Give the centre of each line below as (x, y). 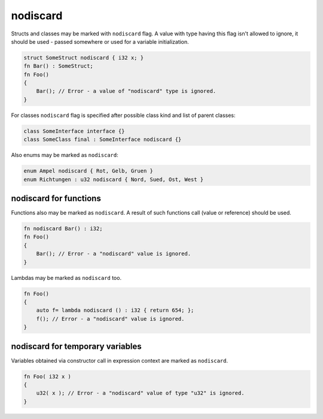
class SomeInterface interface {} (74, 131)
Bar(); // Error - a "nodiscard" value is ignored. (114, 254)
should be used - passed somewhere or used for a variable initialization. (100, 41)
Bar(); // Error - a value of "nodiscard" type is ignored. (126, 91)
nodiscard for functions (56, 198)
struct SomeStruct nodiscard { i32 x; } (83, 58)
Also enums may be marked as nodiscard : (65, 155)
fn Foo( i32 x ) (48, 376)
